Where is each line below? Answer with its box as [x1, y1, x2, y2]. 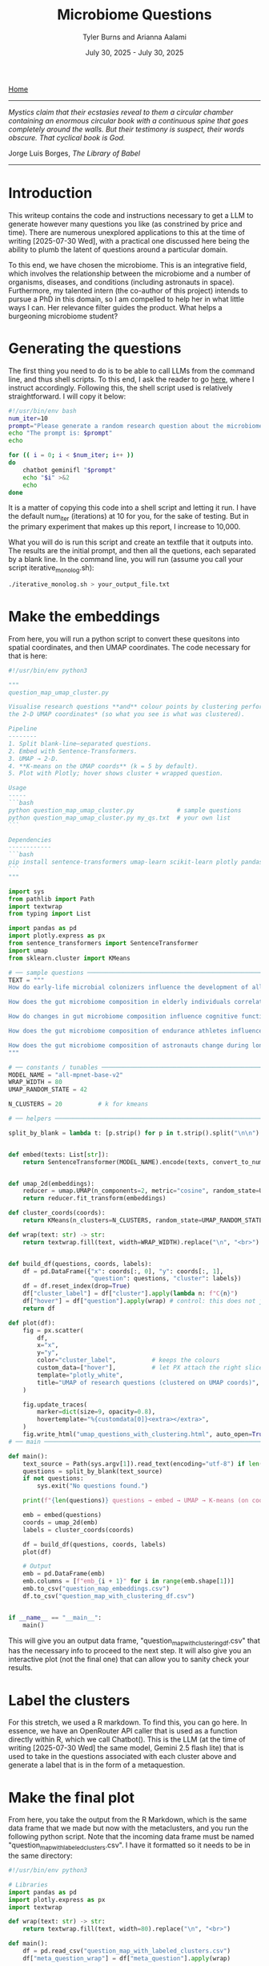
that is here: [8, 651, 48, 661]
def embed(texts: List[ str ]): [8, 1151, 110, 1159]
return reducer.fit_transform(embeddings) [22, 1195, 167, 1203]
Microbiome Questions [57, 6, 212, 24]
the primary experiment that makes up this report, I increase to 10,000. [8, 522, 241, 532]
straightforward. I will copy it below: [8, 391, 126, 401]
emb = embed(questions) [22, 1511, 102, 1519]
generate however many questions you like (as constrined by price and [8, 219, 243, 229]
